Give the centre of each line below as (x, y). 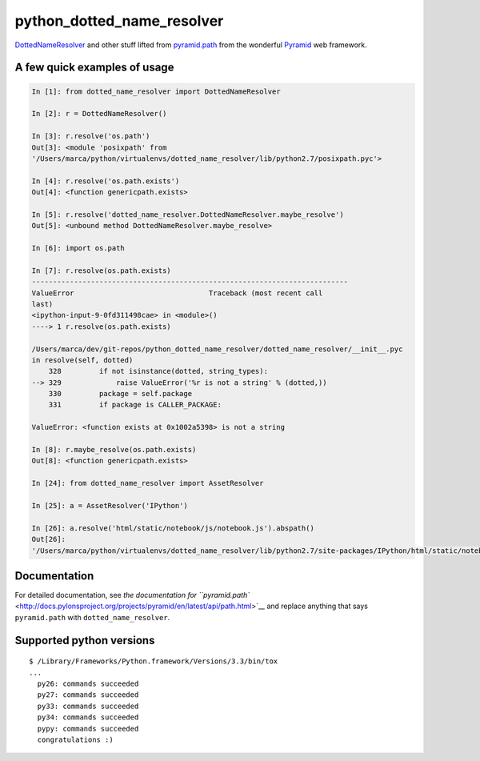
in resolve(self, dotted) (82, 360)
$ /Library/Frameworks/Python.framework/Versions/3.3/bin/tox (154, 661)
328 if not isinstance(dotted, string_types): (158, 371)
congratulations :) (75, 739)
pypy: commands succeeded (88, 729)
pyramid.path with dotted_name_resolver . (92, 617)
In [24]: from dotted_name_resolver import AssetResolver (148, 483)
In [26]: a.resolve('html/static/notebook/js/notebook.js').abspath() (173, 528)
